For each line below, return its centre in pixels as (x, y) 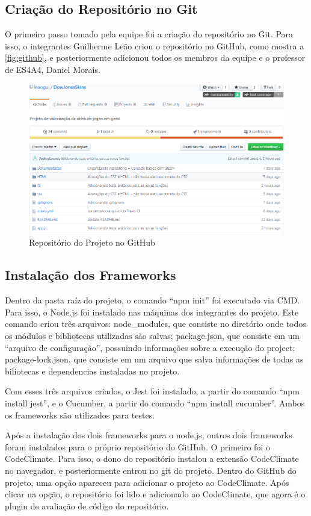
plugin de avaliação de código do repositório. (87, 505)
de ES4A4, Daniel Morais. (53, 69)
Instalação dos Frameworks (91, 275)
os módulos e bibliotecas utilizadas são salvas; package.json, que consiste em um (152, 335)
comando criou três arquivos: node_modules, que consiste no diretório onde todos (155, 324)
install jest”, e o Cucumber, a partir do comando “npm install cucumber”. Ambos (155, 403)
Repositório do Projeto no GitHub (92, 242)
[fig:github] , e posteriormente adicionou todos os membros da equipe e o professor (155, 58)
